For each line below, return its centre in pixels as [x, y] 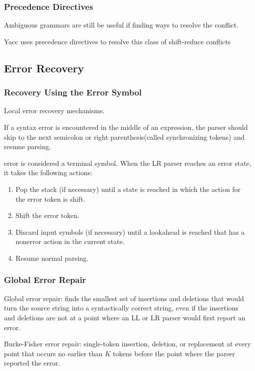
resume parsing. [28, 146]
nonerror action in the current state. [70, 241]
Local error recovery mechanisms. [54, 110]
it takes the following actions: [48, 172]
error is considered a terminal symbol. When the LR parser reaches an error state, [128, 163]
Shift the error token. [47, 215]
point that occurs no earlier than [53, 353]
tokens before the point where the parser [174, 353]
